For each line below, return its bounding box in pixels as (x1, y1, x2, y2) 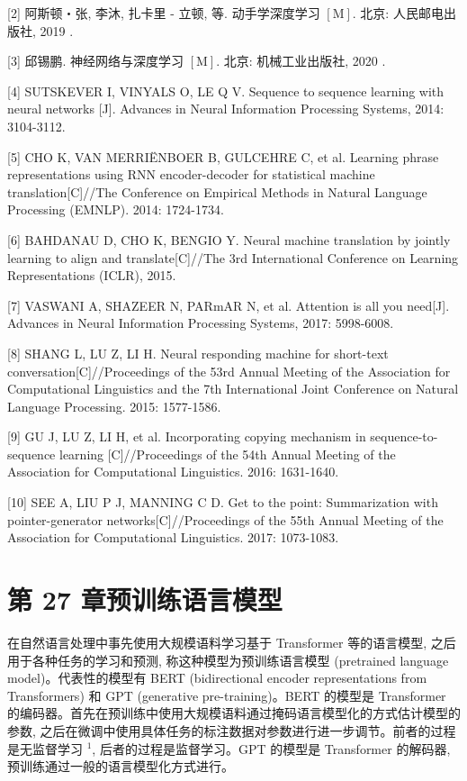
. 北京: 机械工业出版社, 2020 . (216, 51, 386, 70)
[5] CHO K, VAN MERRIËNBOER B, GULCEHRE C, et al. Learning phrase (7, 147, 439, 166)
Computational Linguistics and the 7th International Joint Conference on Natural (7, 379, 459, 398)
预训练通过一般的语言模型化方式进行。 (7, 757, 234, 776)
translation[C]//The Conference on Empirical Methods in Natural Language (7, 182, 427, 201)
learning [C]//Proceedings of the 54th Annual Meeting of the (59, 444, 396, 463)
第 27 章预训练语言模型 (7, 581, 283, 618)
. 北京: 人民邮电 (352, 4, 444, 22)
